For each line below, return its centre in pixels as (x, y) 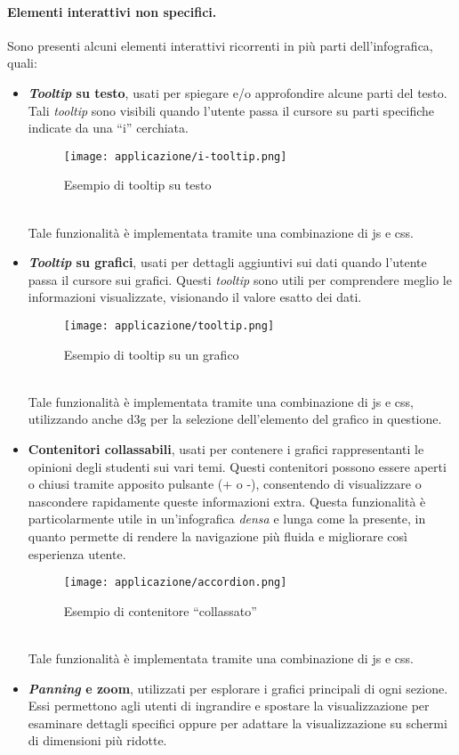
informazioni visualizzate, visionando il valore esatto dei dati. (195, 297)
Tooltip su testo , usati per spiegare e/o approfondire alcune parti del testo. (238, 92)
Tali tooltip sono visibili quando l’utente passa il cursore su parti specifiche (231, 110)
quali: (22, 63)
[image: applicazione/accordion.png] (175, 583)
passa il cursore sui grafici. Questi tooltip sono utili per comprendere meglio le (240, 279)
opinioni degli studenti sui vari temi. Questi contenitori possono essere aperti (237, 466)
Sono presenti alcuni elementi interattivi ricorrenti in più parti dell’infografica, (220, 45)
